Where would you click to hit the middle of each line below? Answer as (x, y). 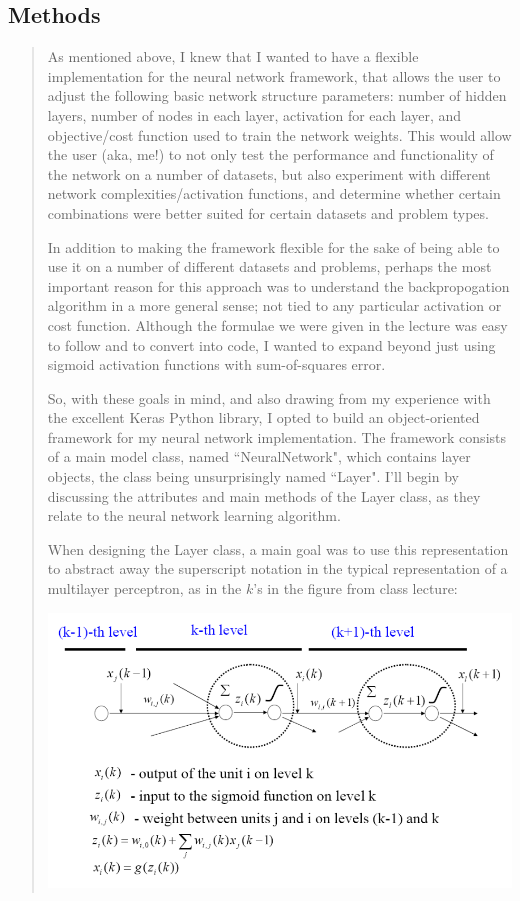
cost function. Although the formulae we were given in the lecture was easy (277, 324)
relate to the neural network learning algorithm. (194, 515)
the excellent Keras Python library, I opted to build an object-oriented (263, 417)
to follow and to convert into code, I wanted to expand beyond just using (271, 344)
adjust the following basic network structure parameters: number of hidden (277, 95)
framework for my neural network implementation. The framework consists (277, 436)
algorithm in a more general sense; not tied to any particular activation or (274, 305)
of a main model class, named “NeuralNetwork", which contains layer (259, 456)
